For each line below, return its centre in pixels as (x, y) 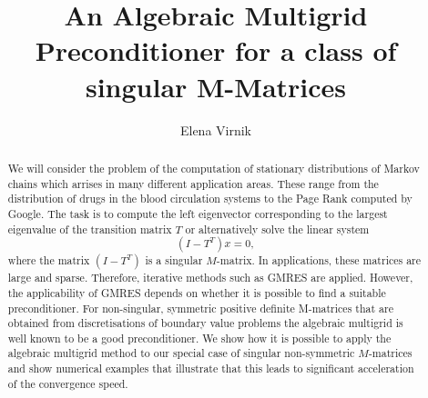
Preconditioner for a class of (216, 50)
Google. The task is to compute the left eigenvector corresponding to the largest (198, 213)
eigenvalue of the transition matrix (90, 229)
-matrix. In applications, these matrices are (319, 260)
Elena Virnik (216, 129)
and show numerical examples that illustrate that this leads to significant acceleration (211, 368)
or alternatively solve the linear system (277, 229)
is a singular (174, 260)
